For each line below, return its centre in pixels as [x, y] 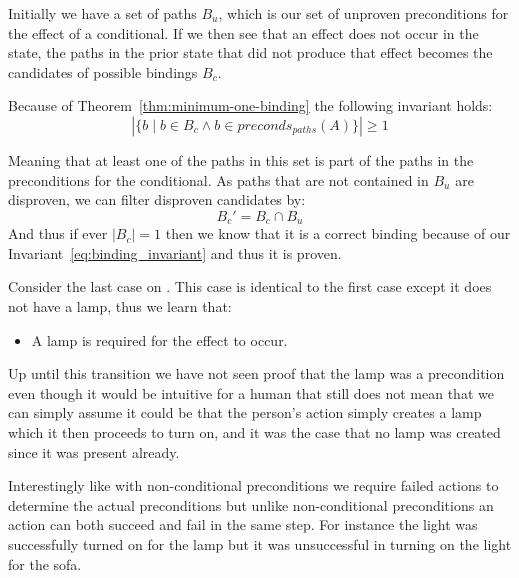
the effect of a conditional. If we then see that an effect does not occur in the [243, 32]
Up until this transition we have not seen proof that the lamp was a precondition [256, 373]
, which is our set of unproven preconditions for [363, 13]
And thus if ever [58, 233]
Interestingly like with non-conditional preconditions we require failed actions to [253, 485]
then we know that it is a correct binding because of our [338, 233]
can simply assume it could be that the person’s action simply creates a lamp [245, 412]
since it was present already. [94, 451]
